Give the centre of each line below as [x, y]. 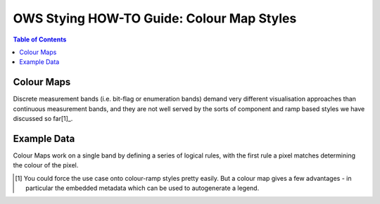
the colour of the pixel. [46, 165]
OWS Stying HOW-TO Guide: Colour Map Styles [155, 18]
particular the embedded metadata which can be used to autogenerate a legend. [142, 188]
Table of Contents [40, 39]
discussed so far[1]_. [43, 119]
